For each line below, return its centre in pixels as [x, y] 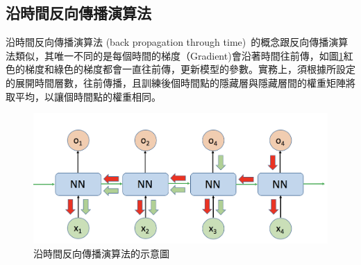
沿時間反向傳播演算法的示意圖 [101, 253]
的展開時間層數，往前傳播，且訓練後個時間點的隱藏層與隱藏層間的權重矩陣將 [180, 82]
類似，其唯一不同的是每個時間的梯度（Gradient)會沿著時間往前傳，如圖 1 [179, 55]
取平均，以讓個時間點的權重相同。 [83, 96]
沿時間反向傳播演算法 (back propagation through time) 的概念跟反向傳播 [167, 42]
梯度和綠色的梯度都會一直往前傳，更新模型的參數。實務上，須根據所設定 [190, 69]
